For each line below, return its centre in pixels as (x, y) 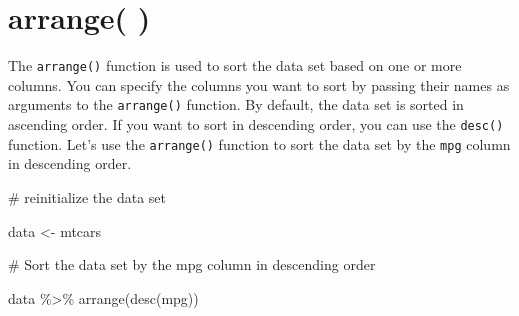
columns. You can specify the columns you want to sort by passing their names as (259, 84)
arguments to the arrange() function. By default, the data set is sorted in (236, 104)
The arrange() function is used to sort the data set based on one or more (235, 65)
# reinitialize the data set (87, 196)
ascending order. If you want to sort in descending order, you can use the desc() (256, 124)
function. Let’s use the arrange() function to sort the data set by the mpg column (259, 143)
